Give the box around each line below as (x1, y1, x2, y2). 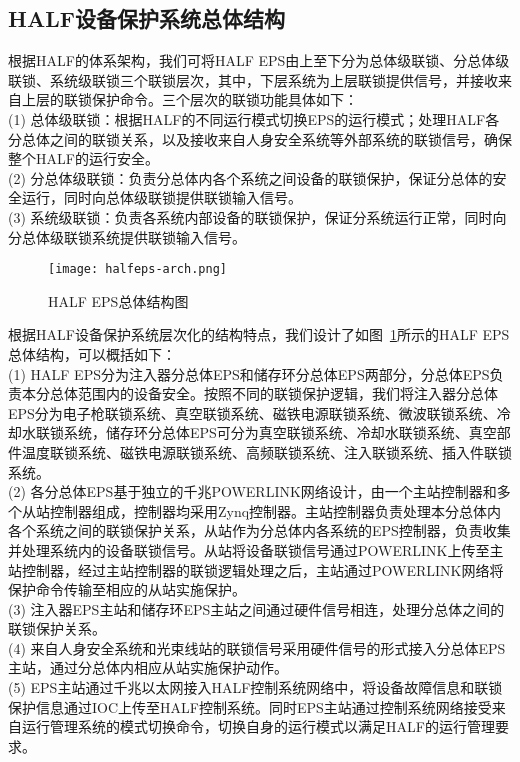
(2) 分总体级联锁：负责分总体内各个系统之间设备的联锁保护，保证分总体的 (8, 167, 493, 188)
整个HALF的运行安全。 (8, 148, 159, 169)
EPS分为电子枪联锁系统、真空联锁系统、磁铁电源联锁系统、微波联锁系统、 (8, 402, 497, 423)
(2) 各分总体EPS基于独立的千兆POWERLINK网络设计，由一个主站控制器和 (8, 481, 497, 502)
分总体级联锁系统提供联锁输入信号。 (8, 226, 246, 247)
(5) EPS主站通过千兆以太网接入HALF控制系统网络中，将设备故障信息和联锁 (8, 677, 503, 698)
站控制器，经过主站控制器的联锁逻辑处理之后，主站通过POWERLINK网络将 (8, 559, 504, 580)
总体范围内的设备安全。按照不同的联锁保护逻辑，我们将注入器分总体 (49, 383, 498, 404)
